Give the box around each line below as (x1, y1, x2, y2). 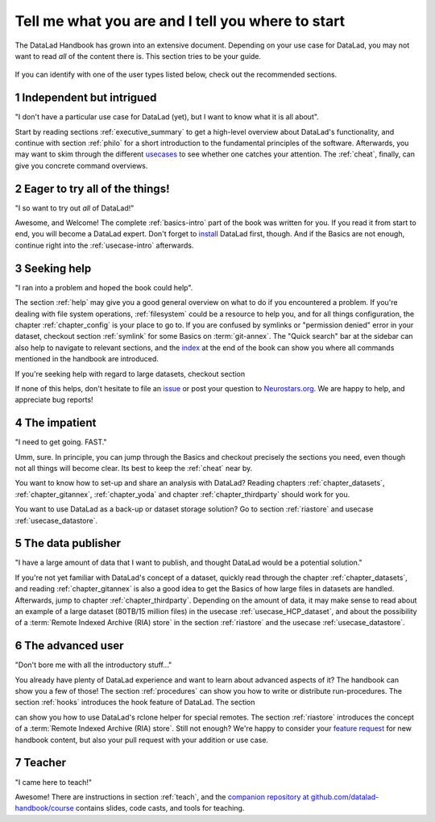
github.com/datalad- (310, 791, 379, 802)
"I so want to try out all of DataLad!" (14, 202, 135, 213)
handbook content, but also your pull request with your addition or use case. (14, 735, 269, 745)
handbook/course (14, 803, 74, 813)
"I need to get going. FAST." (14, 437, 108, 447)
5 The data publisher (14, 536, 121, 550)
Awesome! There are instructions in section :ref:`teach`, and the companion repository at (14, 791, 309, 802)
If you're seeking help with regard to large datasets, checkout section (14, 369, 246, 378)
